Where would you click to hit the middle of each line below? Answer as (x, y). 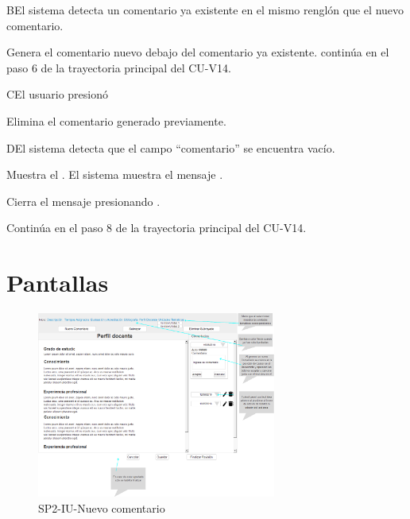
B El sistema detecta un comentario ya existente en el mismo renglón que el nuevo (205, 10)
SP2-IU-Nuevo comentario (102, 507)
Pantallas (58, 283)
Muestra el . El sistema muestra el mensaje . (115, 174)
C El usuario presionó (58, 94)
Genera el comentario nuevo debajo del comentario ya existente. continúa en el (198, 52)
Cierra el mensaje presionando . (83, 201)
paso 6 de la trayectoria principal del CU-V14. (119, 67)
